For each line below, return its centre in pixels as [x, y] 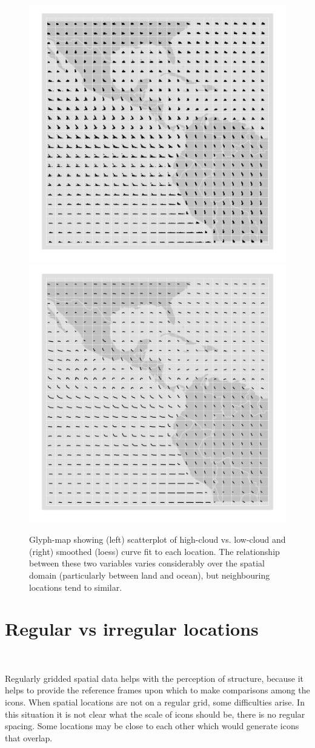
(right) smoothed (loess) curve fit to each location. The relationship [154, 551]
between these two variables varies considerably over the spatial [147, 563]
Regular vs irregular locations [132, 629]
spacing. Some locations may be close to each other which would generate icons [152, 726]
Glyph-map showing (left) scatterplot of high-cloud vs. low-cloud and [157, 539]
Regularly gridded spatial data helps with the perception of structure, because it [154, 678]
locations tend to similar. [76, 587]
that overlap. [29, 737]
